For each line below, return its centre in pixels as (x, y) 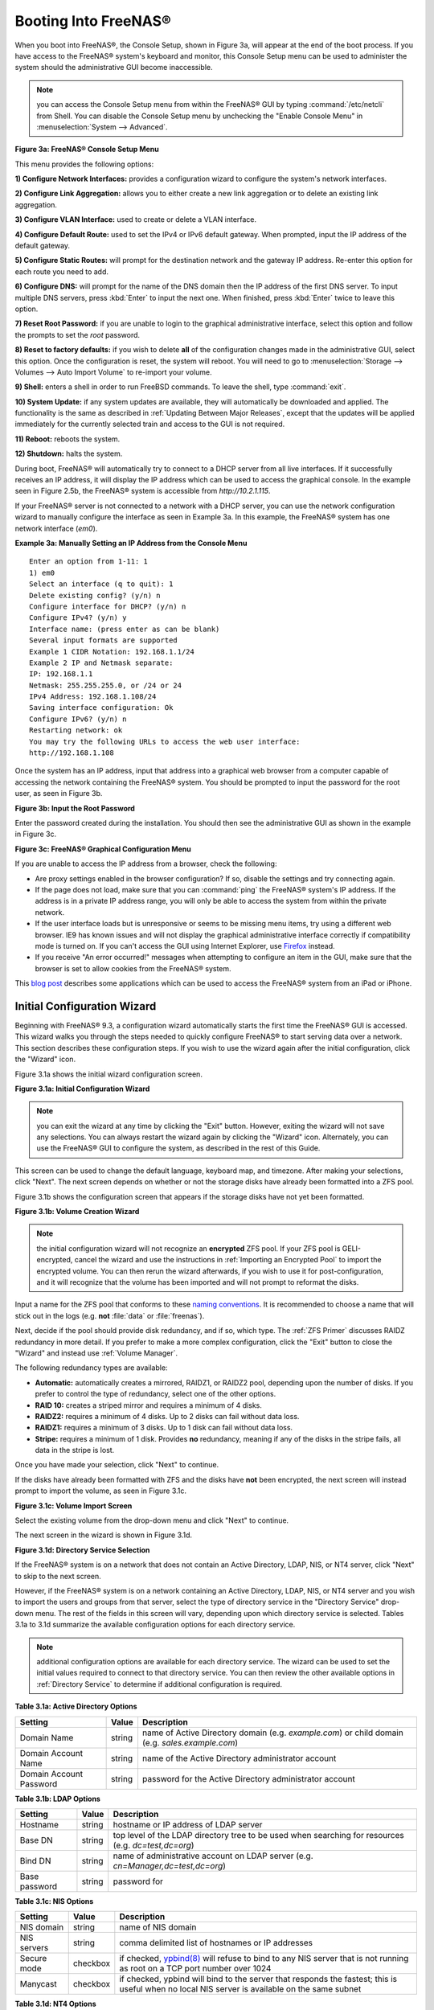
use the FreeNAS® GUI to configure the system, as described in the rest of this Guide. (178, 1148)
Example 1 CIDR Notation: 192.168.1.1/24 (112, 652)
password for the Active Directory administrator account (248, 1778)
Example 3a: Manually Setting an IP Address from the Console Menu (131, 543)
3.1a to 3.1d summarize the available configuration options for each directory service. (155, 1625)
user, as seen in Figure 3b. (59, 794)
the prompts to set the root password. (78, 334)
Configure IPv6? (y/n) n (78, 719)
